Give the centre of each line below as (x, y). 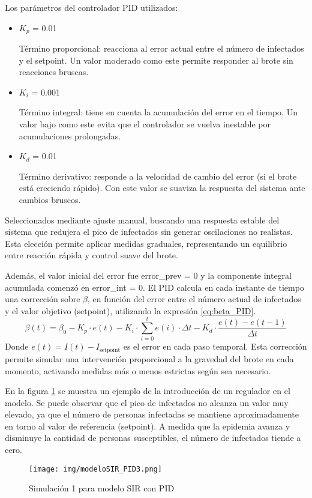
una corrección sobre (43, 299)
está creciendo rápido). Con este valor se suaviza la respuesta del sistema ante (162, 188)
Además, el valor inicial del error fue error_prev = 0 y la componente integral (148, 275)
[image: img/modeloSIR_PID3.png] (95, 469)
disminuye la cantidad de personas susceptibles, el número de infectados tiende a (153, 438)
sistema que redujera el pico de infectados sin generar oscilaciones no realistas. (149, 232)
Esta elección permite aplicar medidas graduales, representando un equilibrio (146, 243)
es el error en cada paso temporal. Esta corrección (215, 346)
